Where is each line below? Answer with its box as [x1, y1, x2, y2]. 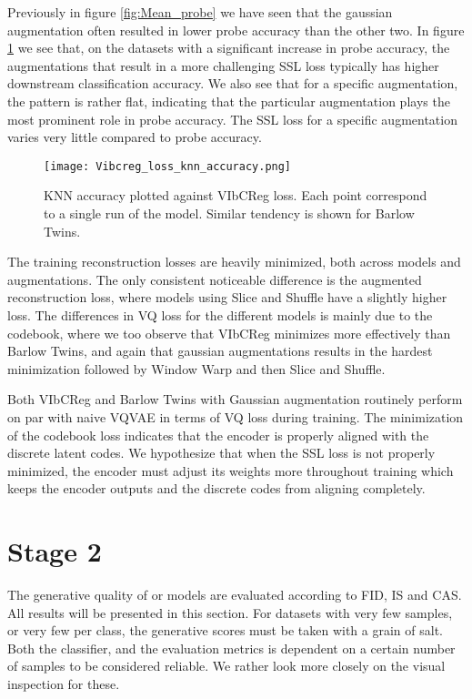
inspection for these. [7, 674, 120, 693]
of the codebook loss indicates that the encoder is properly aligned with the [7, 425, 429, 444]
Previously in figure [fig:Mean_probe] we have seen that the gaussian [7, 3, 393, 21]
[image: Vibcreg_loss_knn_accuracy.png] [44, 159, 292, 173]
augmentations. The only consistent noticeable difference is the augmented [7, 269, 422, 289]
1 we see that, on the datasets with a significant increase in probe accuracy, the [7, 38, 450, 57]
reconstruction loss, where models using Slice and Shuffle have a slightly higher [7, 288, 447, 307]
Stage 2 [7, 532, 102, 570]
